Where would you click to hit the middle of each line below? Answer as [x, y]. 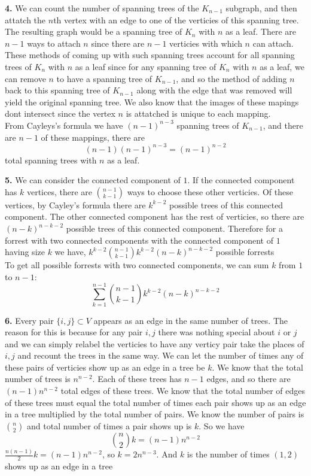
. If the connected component [241, 180]
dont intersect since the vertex [60, 113]
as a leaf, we [282, 66]
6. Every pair [29, 320]
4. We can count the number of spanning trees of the [102, 8]
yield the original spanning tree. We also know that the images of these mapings [152, 101]
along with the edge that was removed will [214, 90]
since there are [118, 43]
